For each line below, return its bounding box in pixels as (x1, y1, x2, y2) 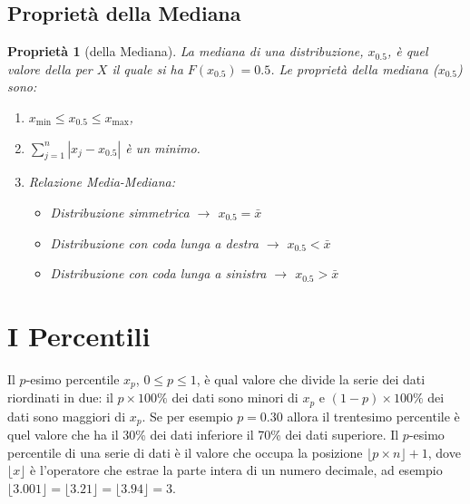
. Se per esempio (142, 406, 233, 425)
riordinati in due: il (7, 388, 113, 407)
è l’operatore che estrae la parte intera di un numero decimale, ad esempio (30, 460, 443, 480)
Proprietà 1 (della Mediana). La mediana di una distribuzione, (7, 42, 364, 61)
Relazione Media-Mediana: (28, 172, 176, 191)
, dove (427, 442, 461, 461)
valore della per (7, 59, 93, 78)
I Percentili (7, 316, 151, 354)
